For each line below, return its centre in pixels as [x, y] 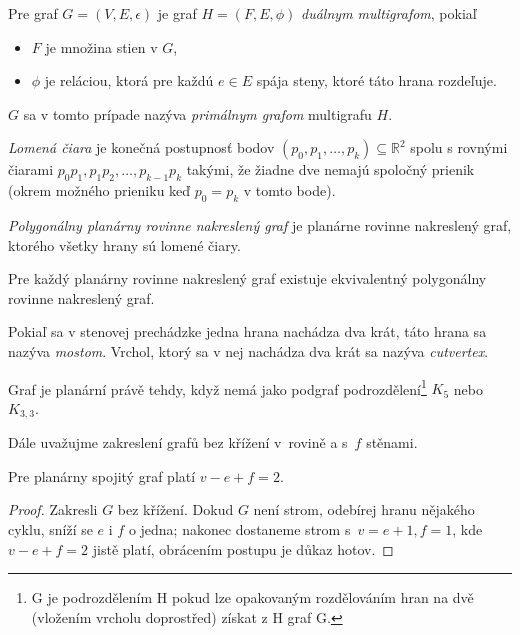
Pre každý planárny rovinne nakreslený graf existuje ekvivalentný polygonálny [247, 278]
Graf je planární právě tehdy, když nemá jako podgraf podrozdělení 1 [217, 387]
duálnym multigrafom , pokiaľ [389, 13]
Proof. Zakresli [53, 509]
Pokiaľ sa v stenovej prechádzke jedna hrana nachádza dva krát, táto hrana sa [247, 331]
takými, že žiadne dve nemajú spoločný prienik [330, 169]
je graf [177, 13]
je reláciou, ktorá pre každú [129, 80]
